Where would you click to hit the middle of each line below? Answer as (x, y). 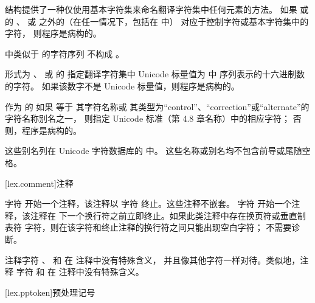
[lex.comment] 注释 (39, 183)
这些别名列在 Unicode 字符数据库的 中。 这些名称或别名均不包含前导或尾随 (154, 151)
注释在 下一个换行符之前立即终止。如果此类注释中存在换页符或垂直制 (168, 215)
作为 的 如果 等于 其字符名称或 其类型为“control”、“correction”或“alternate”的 (157, 106)
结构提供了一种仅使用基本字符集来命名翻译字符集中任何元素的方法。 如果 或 (157, 9)
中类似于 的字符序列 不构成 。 (64, 53)
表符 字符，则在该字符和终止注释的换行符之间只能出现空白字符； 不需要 (148, 227)
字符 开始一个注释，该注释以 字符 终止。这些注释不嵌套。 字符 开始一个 (148, 204)
